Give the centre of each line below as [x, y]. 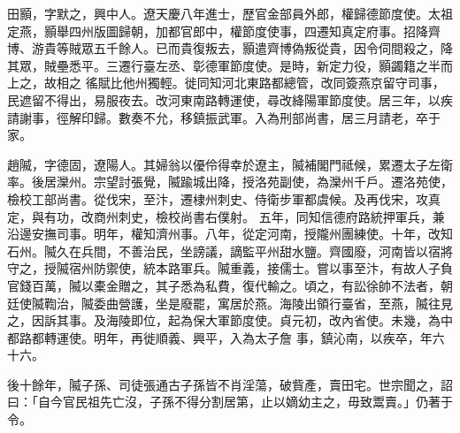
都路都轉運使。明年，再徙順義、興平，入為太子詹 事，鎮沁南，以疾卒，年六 [226, 337]
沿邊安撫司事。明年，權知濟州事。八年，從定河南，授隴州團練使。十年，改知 [230, 234]
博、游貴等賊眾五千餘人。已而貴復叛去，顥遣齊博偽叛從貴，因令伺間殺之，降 [230, 48]
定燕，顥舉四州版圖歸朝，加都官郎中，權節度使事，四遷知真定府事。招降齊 [224, 30]
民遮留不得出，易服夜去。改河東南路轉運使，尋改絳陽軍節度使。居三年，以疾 [230, 99]
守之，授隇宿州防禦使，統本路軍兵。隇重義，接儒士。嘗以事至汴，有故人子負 [230, 268]
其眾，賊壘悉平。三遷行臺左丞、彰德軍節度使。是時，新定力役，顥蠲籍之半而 [230, 65]
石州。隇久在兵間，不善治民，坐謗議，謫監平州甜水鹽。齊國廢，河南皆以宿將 [230, 251]
